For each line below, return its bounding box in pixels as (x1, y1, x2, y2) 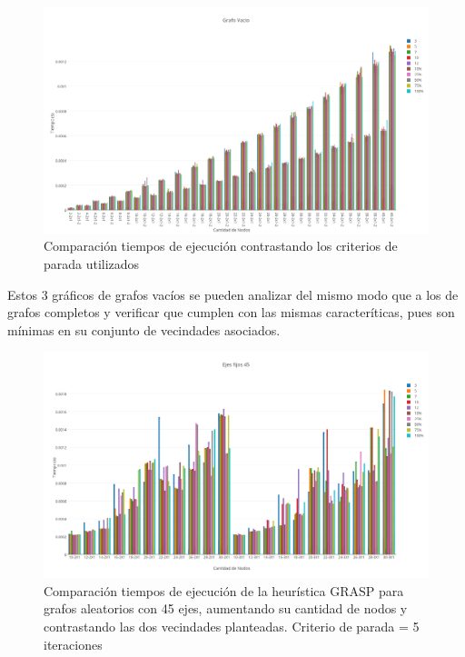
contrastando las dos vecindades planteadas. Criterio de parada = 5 (44, 617, 420, 636)
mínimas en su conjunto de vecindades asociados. (7, 320, 281, 339)
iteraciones (44, 634, 103, 653)
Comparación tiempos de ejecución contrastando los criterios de (44, 236, 398, 255)
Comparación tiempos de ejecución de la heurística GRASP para (44, 581, 404, 600)
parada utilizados (44, 254, 140, 274)
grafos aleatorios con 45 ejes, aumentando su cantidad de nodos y (44, 599, 408, 618)
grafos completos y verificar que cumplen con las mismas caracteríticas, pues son (7, 303, 455, 322)
